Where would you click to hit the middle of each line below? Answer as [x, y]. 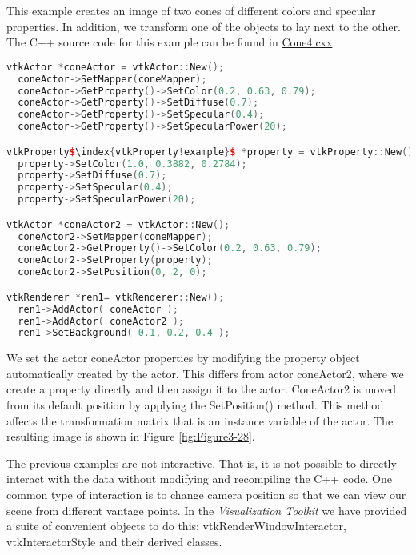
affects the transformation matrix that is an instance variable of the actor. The [200, 420]
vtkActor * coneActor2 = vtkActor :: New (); [118, 224]
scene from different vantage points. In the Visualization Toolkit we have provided [207, 510]
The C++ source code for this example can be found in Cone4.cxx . [171, 42]
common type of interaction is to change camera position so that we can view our [206, 494]
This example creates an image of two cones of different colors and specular [191, 10]
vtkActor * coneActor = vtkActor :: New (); [116, 67]
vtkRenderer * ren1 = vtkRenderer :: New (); [116, 297]
